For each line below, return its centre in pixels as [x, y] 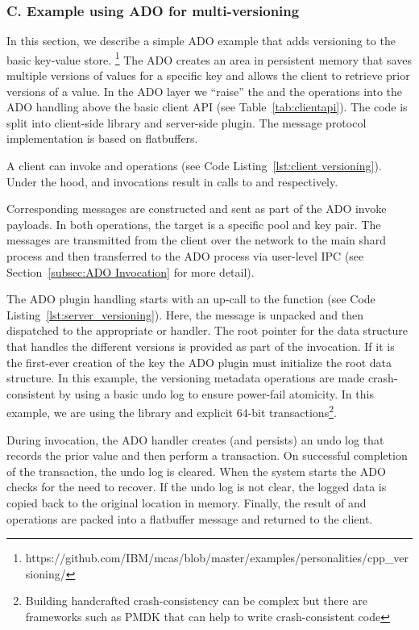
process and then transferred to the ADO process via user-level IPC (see [185, 256]
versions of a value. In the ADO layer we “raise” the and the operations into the [205, 91]
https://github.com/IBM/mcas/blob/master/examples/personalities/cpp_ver [217, 558]
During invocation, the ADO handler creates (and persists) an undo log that [195, 439]
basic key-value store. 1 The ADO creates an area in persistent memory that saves [209, 58]
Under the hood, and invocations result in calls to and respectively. [172, 181]
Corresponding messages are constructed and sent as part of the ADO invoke [197, 209]
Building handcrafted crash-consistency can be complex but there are [196, 601]
